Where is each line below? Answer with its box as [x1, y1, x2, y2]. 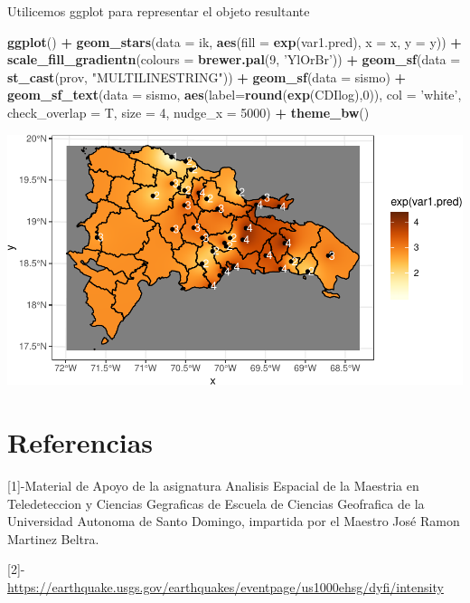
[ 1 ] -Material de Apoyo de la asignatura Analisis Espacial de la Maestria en [7, 475, 419, 494]
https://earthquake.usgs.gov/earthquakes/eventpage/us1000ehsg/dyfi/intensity [7, 577, 444, 596]
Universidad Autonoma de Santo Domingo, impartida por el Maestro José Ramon [7, 512, 460, 531]
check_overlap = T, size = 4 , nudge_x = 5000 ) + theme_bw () [7, 102, 370, 121]
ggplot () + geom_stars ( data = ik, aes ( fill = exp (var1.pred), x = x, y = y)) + [7, 32, 462, 51]
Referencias [7, 424, 154, 461]
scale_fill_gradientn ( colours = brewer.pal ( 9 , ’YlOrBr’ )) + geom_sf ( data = [7, 50, 461, 69]
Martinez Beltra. [7, 529, 99, 548]
